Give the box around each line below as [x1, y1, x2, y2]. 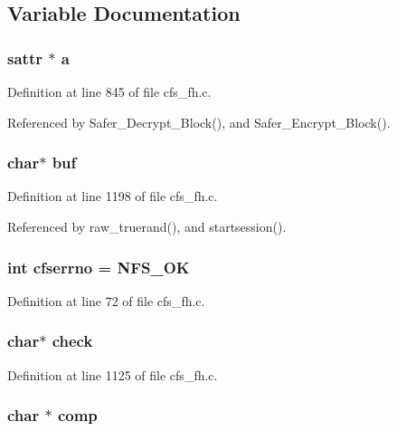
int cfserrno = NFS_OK [7, 255, 190, 278]
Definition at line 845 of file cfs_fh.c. [7, 82, 212, 101]
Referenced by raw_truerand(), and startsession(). [7, 217, 287, 235]
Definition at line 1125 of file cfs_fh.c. [7, 365, 218, 384]
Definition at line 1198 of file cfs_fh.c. [7, 187, 218, 206]
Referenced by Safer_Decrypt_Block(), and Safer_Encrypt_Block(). [7, 112, 391, 131]
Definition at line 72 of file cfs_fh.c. [7, 291, 205, 310]
